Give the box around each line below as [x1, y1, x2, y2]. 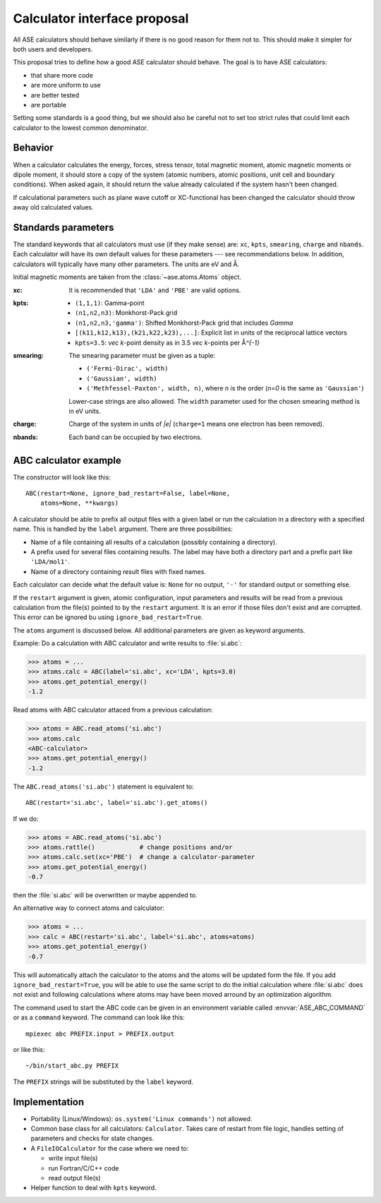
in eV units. [68, 407, 102, 415]
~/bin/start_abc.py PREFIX [25, 1062, 119, 1070]
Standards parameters [13, 221, 114, 233]
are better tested [30, 90, 80, 99]
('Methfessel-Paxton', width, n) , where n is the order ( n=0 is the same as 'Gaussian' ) [86, 384, 364, 393]
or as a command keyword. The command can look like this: [13, 1013, 185, 1022]
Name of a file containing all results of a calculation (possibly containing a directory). [30, 537, 278, 546]
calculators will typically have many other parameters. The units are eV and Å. [13, 260, 240, 268]
